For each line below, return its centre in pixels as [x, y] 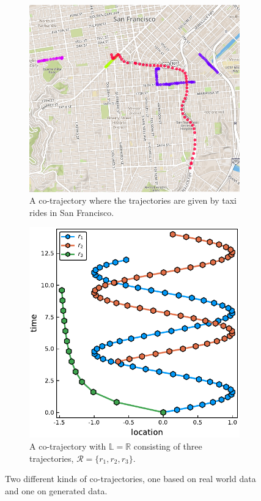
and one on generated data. [56, 490]
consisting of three [168, 446]
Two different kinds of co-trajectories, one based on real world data [130, 479]
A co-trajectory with [68, 446]
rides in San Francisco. [72, 212]
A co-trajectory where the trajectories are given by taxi [133, 200]
